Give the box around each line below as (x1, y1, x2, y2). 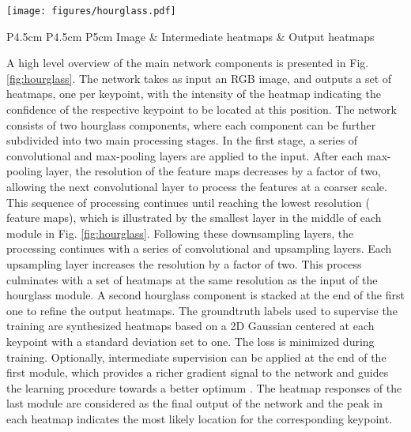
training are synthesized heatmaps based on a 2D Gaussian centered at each (6, 317, 375, 334)
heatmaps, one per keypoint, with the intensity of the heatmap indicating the (6, 85, 381, 102)
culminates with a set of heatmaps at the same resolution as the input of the (6, 271, 378, 287)
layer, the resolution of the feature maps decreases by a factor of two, (45, 163, 381, 179)
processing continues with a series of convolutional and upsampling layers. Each (6, 240, 392, 257)
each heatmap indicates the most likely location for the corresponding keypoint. (6, 410, 393, 426)
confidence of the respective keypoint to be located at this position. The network (6, 101, 397, 118)
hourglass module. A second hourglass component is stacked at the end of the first (6, 287, 405, 303)
